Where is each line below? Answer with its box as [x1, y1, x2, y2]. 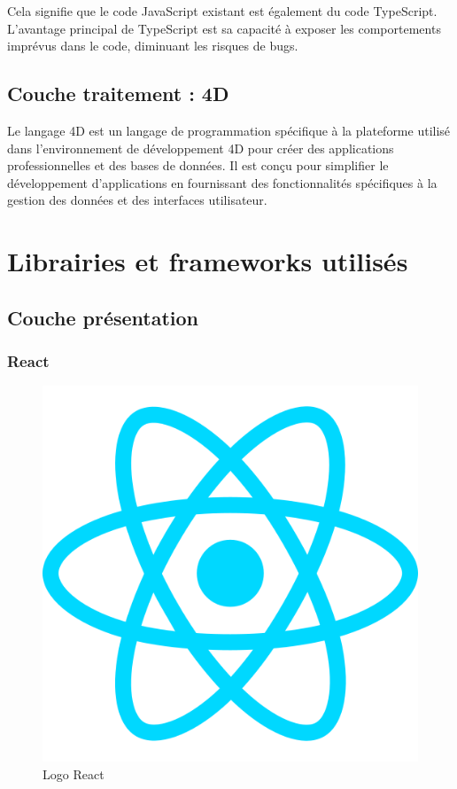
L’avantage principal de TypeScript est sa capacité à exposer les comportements [7, 19, 441, 37]
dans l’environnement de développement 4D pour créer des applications [7, 138, 394, 157]
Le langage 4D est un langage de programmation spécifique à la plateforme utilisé [7, 121, 451, 139]
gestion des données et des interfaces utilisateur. [7, 191, 267, 209]
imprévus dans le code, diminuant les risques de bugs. [7, 36, 298, 55]
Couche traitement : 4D [7, 80, 229, 107]
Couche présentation [7, 303, 199, 331]
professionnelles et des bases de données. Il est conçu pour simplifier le [7, 156, 389, 175]
